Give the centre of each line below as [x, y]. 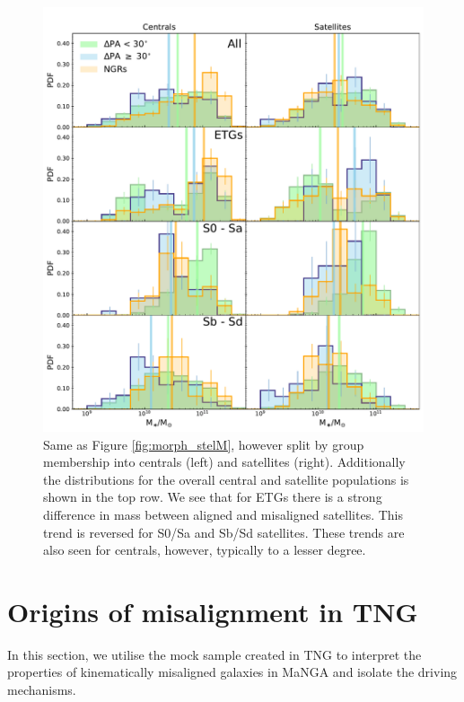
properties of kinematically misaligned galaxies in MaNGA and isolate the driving [232, 672]
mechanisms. [42, 690]
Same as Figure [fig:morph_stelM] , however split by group [204, 444]
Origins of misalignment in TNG [213, 611]
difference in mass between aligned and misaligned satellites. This [223, 514]
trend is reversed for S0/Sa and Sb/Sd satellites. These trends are [224, 532]
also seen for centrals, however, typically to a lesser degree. [205, 550]
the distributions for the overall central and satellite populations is [226, 479]
